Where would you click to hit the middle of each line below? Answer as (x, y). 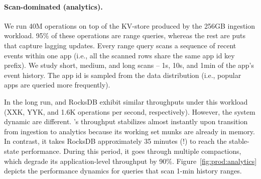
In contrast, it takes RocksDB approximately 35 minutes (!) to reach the (115, 141)
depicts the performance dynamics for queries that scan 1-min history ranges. (123, 171)
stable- (239, 141)
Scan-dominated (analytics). (53, 6)
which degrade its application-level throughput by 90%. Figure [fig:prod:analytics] (130, 161)
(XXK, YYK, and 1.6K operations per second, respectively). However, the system (130, 111)
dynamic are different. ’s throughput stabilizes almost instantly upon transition (126, 121)
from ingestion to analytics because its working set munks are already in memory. (129, 131)
